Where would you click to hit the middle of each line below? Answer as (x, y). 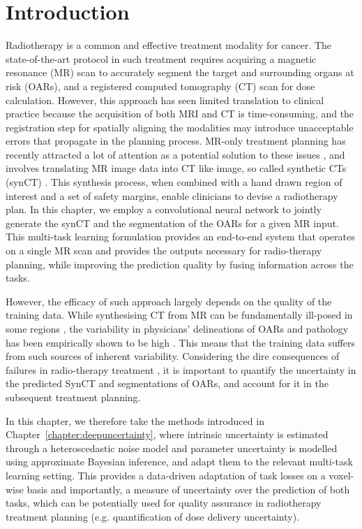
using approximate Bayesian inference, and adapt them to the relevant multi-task (179, 462)
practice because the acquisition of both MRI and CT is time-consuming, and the (180, 114)
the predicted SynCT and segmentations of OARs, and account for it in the (167, 383)
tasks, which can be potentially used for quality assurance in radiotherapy (164, 503)
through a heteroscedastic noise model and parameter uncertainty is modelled (172, 448)
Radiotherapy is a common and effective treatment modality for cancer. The (169, 45)
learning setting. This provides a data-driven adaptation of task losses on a (166, 475)
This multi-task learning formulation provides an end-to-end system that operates (180, 237)
